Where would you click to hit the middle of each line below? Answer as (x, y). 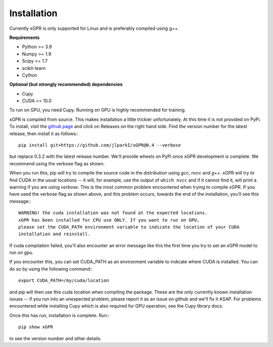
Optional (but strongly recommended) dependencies (66, 84)
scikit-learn (34, 68)
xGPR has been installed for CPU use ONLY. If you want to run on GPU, (109, 220)
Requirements (25, 37)
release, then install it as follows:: (44, 134)
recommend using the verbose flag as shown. (57, 163)
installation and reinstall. (54, 234)
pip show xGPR (36, 327)
